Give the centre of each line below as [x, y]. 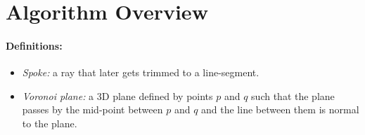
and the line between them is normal [280, 109]
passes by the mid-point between [92, 109]
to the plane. [50, 123]
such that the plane [293, 95]
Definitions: [34, 45]
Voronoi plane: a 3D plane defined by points [117, 95]
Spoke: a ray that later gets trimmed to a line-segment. [141, 72]
